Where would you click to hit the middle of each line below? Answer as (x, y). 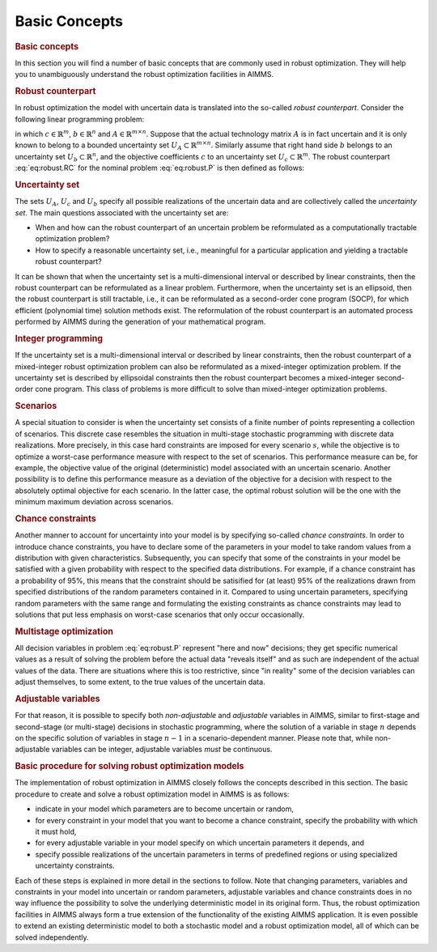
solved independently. (52, 937)
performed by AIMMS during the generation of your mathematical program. (140, 322)
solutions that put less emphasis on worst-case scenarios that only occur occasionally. (160, 614)
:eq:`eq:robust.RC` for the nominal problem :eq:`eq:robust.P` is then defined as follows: (160, 168)
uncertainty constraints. (75, 865)
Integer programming (59, 338)
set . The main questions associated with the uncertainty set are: (122, 212)
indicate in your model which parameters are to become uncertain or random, (165, 809)
